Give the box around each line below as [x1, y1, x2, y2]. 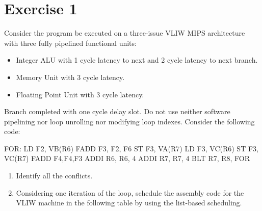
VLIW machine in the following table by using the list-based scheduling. [16, 197, 242, 208]
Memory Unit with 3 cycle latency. [16, 71, 125, 82]
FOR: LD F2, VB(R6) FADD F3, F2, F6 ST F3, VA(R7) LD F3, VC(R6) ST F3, [4, 143, 258, 153]
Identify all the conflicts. [16, 170, 93, 181]
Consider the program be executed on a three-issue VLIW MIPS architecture [4, 28, 245, 38]
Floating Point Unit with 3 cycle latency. [16, 89, 144, 99]
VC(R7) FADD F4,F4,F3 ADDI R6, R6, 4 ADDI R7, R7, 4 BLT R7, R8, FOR [4, 153, 250, 164]
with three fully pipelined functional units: [4, 37, 137, 48]
